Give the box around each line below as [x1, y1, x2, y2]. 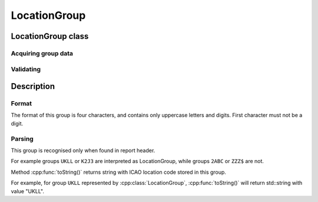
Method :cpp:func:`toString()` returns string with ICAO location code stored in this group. [11, 168, 227, 175]
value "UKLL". [11, 187, 44, 194]
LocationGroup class [11, 31, 89, 41]
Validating [11, 65, 41, 73]
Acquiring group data [11, 49, 74, 57]
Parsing [11, 134, 34, 143]
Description [11, 81, 55, 91]
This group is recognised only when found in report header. [11, 147, 155, 154]
